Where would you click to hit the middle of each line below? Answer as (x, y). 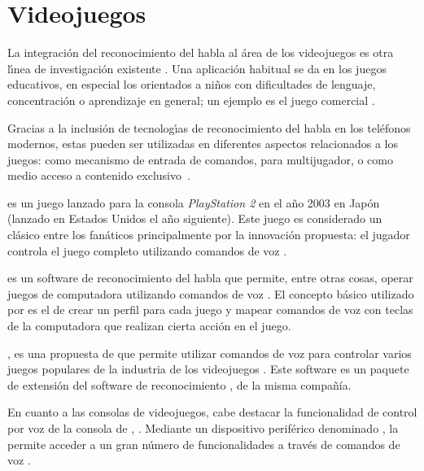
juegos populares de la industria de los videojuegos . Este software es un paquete (208, 369)
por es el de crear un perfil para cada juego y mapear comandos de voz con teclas (210, 310)
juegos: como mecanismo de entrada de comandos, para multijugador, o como (200, 159)
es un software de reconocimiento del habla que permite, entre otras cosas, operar (210, 278)
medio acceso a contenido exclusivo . (99, 175)
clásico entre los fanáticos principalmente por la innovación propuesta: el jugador (209, 235)
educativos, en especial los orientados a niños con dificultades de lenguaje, (192, 84)
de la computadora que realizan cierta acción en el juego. (149, 326)
